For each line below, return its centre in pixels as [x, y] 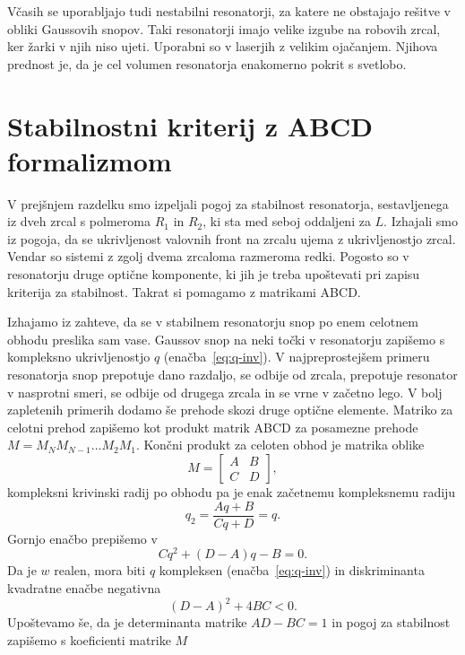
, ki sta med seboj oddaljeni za [287, 221]
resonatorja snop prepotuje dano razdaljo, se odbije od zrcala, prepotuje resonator [232, 375]
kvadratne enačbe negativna [84, 587]
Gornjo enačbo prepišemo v [82, 538]
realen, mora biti [100, 570]
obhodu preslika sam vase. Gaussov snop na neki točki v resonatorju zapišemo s [226, 339]
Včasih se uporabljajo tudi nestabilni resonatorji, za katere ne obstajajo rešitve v [229, 11]
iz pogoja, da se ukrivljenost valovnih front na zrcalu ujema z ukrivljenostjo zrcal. [232, 238]
